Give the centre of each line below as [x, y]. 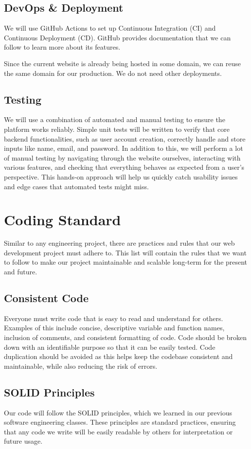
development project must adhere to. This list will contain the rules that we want [125, 252]
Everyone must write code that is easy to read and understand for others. [114, 318]
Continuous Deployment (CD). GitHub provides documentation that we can [117, 37]
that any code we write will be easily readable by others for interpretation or [118, 431]
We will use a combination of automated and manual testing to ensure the [115, 119]
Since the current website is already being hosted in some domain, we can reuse [122, 63]
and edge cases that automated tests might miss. [76, 186]
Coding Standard [63, 220]
